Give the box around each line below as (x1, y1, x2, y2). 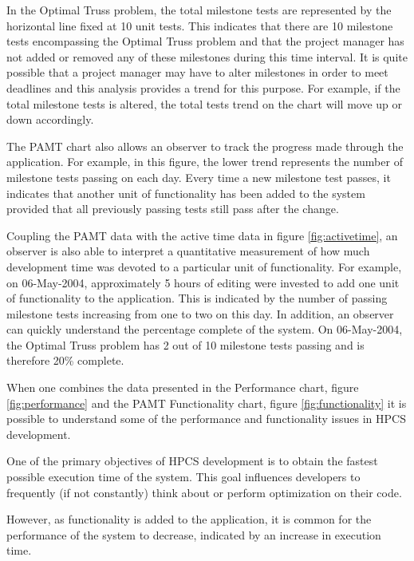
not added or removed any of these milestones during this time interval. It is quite (6, 48, 408, 65)
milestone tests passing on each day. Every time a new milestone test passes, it (6, 168, 391, 185)
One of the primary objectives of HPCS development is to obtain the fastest (6, 452, 378, 469)
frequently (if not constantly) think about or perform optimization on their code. (6, 484, 402, 500)
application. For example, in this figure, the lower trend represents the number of (6, 153, 403, 170)
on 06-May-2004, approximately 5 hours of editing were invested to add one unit (6, 274, 400, 290)
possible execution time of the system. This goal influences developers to (6, 468, 361, 485)
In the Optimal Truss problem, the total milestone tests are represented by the (6, 2, 392, 18)
